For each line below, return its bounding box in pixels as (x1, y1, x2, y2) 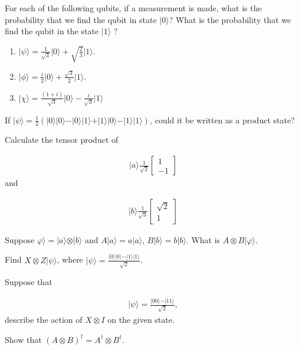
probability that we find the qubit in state (5, 13, 157, 25)
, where (57, 253, 83, 266)
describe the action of (5, 313, 83, 325)
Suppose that (5, 276, 52, 288)
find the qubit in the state (5, 25, 99, 37)
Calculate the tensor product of (5, 133, 119, 146)
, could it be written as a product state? (150, 113, 295, 126)
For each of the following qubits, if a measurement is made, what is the (5, 2, 262, 14)
